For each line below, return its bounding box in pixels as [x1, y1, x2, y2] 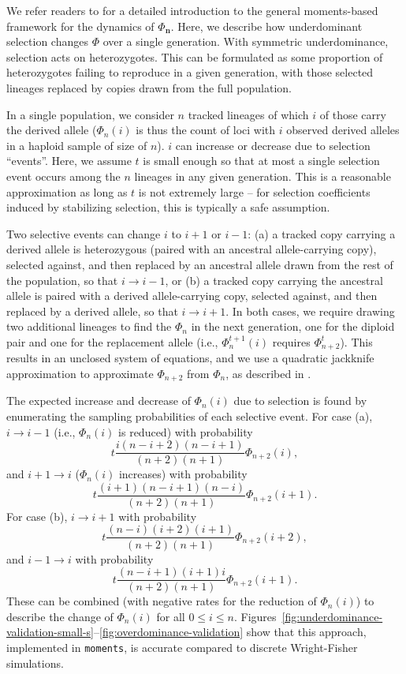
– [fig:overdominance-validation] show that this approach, [94, 623, 367, 640]
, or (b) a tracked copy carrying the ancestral [165, 271, 383, 288]
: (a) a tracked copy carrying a [248, 225, 396, 242]
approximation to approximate [6, 365, 154, 381]
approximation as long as [6, 183, 128, 200]
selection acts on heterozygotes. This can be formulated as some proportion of [6, 48, 383, 65]
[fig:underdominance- [281, 608, 383, 624]
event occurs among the [6, 167, 121, 184]
